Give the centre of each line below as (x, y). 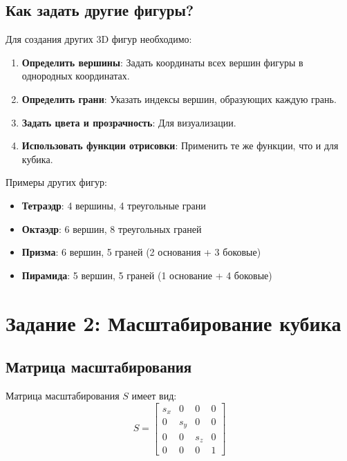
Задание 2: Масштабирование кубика (173, 322)
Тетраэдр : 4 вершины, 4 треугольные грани (114, 205)
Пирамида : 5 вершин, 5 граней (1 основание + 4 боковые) (147, 275)
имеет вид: (154, 395)
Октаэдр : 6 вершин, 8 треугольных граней (112, 228)
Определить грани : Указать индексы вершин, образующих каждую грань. (179, 98)
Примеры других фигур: (56, 182)
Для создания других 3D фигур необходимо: (99, 39)
